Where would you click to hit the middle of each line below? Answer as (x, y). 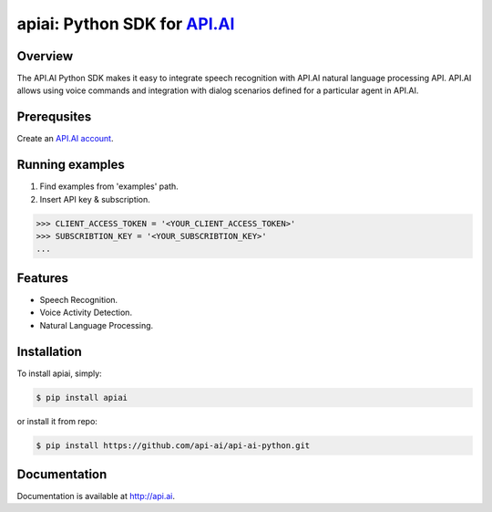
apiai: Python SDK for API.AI (126, 24)
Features (42, 278)
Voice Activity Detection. (86, 313)
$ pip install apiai (82, 397)
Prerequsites (54, 117)
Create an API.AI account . (65, 139)
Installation (49, 351)
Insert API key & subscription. (95, 199)
